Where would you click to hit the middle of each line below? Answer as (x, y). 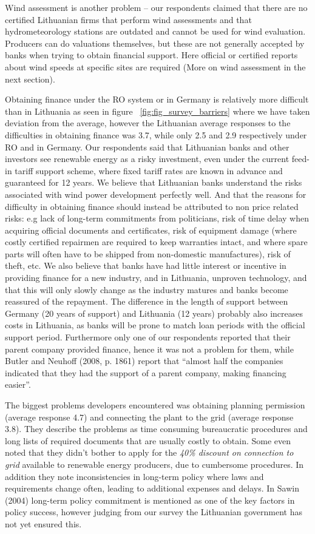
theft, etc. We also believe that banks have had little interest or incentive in (146, 265)
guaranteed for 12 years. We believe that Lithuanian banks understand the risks (154, 182)
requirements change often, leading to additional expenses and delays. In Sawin (152, 488)
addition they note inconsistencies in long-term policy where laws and (134, 476)
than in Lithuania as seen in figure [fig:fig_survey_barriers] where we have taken (157, 111)
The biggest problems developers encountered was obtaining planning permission (155, 405)
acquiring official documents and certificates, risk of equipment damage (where (151, 230)
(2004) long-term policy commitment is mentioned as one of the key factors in (150, 500)
